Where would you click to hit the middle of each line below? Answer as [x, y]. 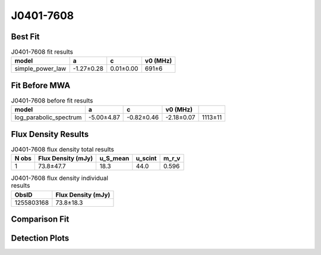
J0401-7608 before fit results [52, 101]
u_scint [146, 158]
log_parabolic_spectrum [48, 117]
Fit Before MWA [41, 85]
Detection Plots [40, 238]
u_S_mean [114, 158]
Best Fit [25, 37]
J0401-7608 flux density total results [62, 150]
